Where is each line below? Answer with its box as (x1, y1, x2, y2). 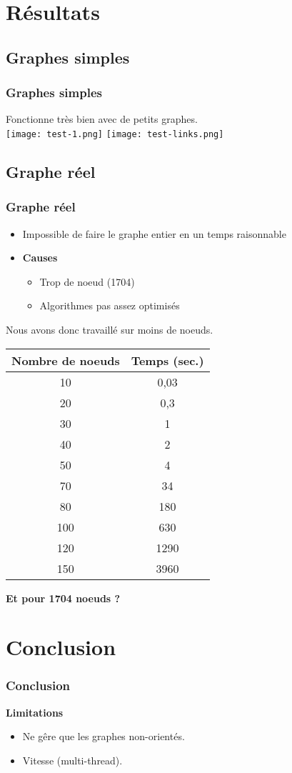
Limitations (6, 704, 64, 719)
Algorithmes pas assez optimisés (39, 298, 180, 313)
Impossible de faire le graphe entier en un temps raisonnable (22, 226, 286, 241)
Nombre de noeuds (11, 351, 120, 369)
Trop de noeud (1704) (39, 274, 135, 289)
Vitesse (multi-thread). (22, 752, 123, 767)
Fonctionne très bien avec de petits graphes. (6, 111, 198, 126)
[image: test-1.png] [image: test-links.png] (6, 129, 224, 139)
